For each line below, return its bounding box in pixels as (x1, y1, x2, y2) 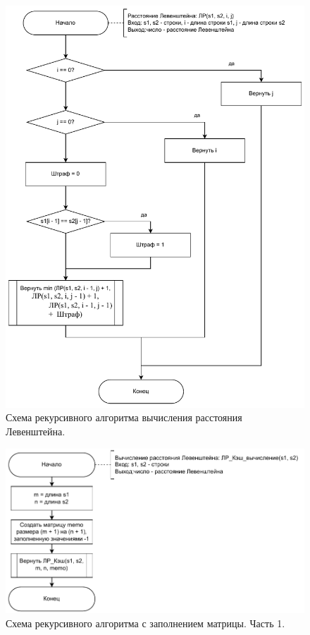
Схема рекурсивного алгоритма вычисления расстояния (6, 410, 242, 425)
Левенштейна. (6, 423, 66, 438)
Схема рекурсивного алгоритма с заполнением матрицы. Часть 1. (6, 615, 285, 630)
